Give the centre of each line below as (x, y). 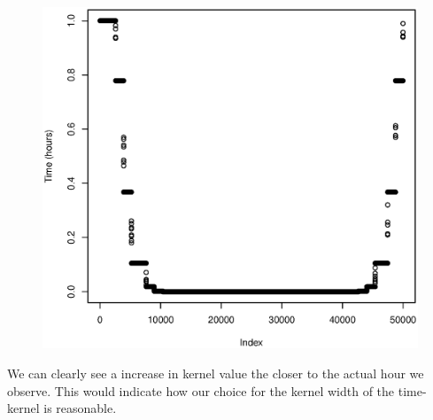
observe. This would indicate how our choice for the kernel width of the (201, 390)
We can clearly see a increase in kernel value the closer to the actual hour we (216, 373)
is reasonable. (80, 408)
